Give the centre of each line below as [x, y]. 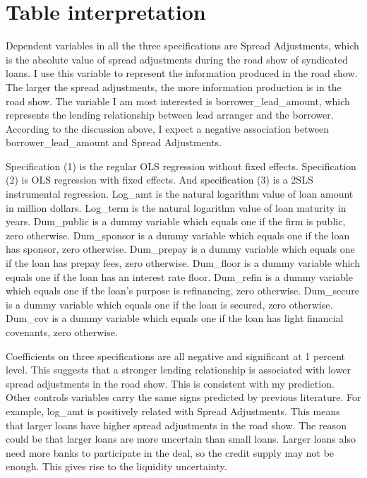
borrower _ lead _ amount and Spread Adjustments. [114, 142]
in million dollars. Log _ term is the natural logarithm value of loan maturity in [176, 207]
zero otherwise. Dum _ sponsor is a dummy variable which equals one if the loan [178, 235]
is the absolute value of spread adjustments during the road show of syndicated [177, 59]
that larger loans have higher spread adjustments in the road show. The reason [176, 425]
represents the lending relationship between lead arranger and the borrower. [170, 115]
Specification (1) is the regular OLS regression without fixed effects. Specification [181, 166]
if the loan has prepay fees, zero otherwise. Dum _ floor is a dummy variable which [183, 263]
